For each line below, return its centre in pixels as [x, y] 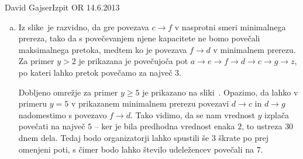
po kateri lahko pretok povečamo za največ [95, 72]
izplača [277, 114]
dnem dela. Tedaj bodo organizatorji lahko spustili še [114, 137]
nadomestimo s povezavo [63, 114]
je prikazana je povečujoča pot [133, 61]
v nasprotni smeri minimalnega [230, 27]
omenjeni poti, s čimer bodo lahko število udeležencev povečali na [136, 149]
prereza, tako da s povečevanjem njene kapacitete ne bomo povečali [139, 38]
